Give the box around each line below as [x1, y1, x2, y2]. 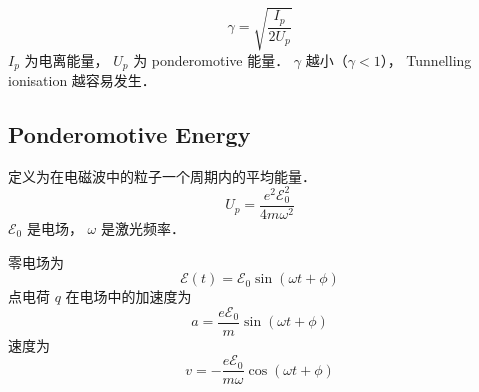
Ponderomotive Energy [8, 118, 251, 149]
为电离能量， [24, 49, 109, 70]
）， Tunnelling [380, 49, 472, 70]
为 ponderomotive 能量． [133, 49, 290, 70]
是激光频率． [100, 217, 185, 238]
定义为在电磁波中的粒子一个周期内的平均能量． [8, 165, 316, 186]
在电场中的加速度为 [65, 286, 192, 307]
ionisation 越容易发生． [8, 70, 156, 90]
